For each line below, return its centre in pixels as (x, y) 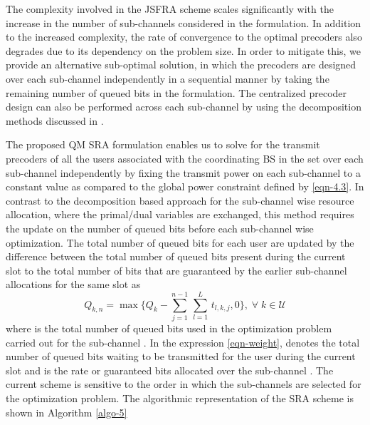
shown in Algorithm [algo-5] (67, 412)
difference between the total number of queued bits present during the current (176, 256)
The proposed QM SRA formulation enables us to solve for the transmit (163, 144)
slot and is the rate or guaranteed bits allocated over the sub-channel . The (170, 370)
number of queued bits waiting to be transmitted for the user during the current (181, 356)
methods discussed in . (55, 120)
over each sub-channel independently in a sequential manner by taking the (168, 78)
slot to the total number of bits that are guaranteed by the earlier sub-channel (176, 270)
